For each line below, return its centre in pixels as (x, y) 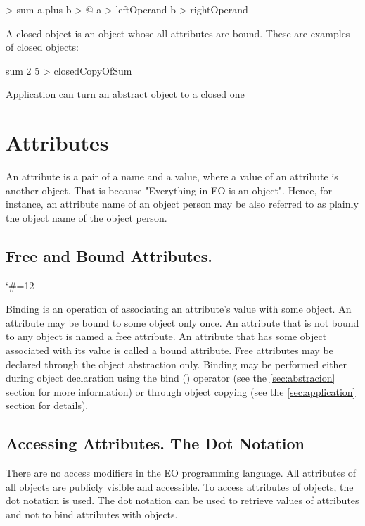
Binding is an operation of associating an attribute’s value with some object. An (179, 309)
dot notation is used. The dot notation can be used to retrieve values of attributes (182, 500)
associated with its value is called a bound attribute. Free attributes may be (169, 350)
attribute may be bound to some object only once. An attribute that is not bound (182, 322)
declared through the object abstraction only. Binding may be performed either (177, 364)
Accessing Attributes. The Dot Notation (155, 443)
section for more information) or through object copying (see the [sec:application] (181, 391)
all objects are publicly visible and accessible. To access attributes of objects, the (180, 486)
